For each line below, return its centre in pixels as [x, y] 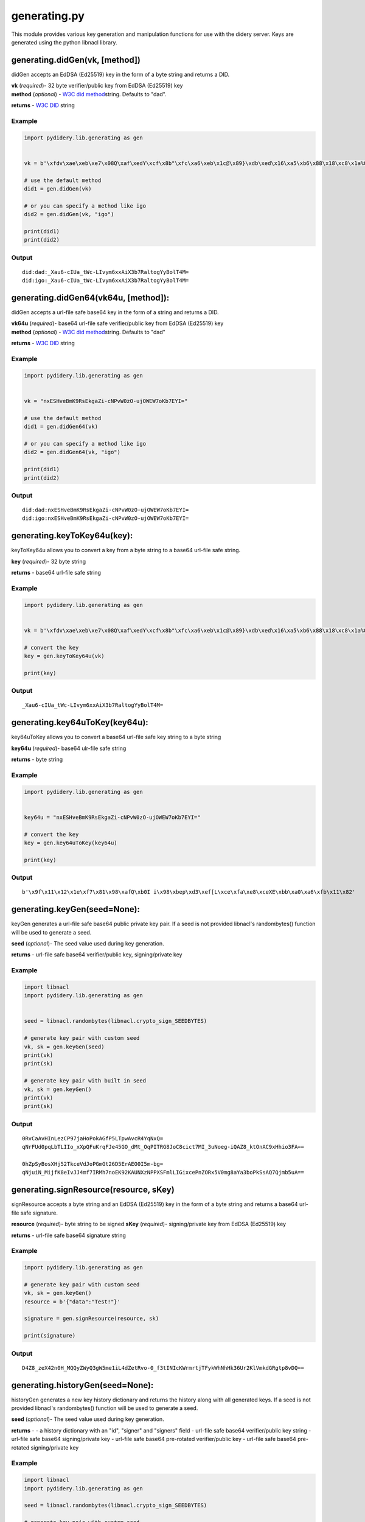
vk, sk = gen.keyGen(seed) [64, 1047]
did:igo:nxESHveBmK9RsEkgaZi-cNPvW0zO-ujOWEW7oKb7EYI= [106, 518]
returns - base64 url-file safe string [56, 573]
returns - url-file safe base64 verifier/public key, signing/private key [97, 955]
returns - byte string [37, 759]
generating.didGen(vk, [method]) [76, 60]
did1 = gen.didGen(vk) [58, 188]
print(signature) [50, 1336]
